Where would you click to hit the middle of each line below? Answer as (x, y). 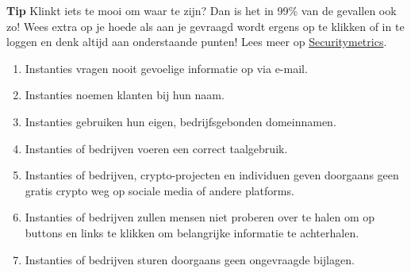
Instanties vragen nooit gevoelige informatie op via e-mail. (166, 68)
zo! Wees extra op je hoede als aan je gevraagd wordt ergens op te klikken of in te (205, 26)
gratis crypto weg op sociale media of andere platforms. (159, 190)
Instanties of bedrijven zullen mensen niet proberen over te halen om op (200, 217)
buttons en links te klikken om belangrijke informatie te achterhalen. (192, 232)
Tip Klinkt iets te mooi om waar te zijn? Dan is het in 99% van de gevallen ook (202, 10)
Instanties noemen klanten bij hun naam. (125, 95)
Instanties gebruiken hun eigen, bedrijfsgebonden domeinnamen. (181, 121)
